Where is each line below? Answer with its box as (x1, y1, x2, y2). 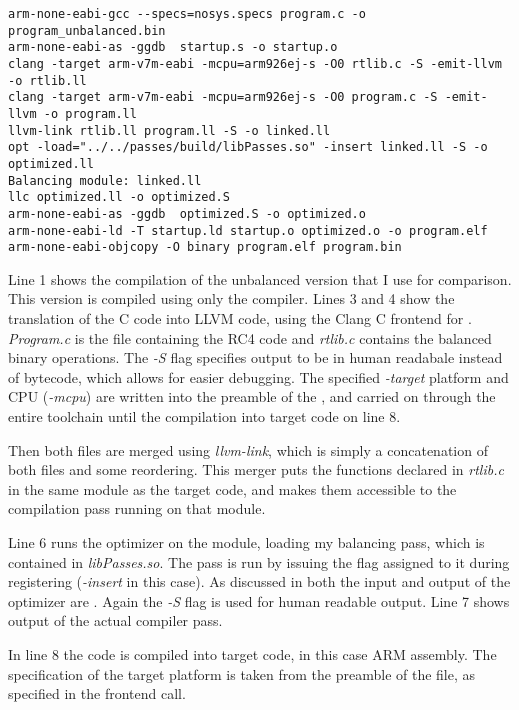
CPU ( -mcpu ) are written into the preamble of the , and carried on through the (8, 386, 496, 407)
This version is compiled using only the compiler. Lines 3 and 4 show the (8, 288, 455, 309)
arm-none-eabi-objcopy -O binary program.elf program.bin (8, 240, 402, 255)
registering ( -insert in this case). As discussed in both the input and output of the (8, 571, 511, 592)
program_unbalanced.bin (8, 23, 166, 38)
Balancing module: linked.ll (8, 173, 202, 188)
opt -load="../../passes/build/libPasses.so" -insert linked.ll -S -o (8, 140, 488, 155)
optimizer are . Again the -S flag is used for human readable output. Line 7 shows (8, 590, 510, 611)
